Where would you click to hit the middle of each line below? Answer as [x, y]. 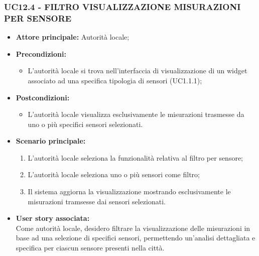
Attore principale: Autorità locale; [73, 37]
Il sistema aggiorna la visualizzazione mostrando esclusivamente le [129, 191]
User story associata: [53, 218]
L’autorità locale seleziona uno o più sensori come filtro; [114, 174]
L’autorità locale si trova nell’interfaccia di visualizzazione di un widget [138, 71]
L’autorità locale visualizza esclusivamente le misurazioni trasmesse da [136, 114]
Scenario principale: [51, 141]
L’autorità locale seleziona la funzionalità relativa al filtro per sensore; [136, 157]
